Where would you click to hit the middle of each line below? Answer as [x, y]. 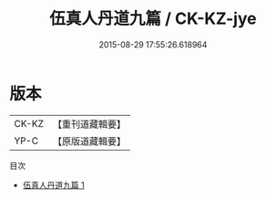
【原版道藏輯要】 [89, 141]
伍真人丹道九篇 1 [53, 184]
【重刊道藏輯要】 [89, 124]
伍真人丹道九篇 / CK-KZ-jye [153, 19]
